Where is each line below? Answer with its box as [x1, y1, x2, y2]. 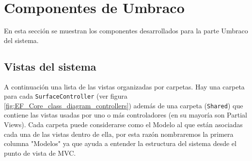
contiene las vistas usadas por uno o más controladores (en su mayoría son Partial [4, 110, 247, 120]
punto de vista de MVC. [4, 147, 76, 158]
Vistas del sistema [4, 59, 96, 73]
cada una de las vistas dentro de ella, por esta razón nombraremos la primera [4, 129, 234, 139]
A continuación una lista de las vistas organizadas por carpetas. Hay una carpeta [4, 81, 245, 91]
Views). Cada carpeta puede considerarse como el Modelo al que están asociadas [4, 119, 243, 130]
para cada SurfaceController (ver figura [4, 91, 127, 101]
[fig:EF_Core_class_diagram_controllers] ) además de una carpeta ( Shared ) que [4, 100, 243, 110]
